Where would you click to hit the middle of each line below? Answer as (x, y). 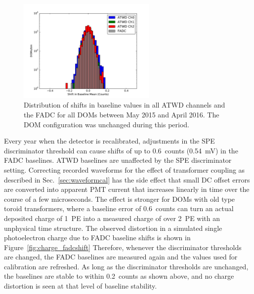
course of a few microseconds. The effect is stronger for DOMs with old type (120, 199)
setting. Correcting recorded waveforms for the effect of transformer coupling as (125, 169)
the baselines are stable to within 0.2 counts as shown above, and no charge (119, 276)
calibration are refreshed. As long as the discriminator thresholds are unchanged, (126, 266)
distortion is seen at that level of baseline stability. (81, 286)
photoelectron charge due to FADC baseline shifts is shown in (97, 238)
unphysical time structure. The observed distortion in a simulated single (113, 228)
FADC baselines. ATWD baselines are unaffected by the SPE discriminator (118, 160)
